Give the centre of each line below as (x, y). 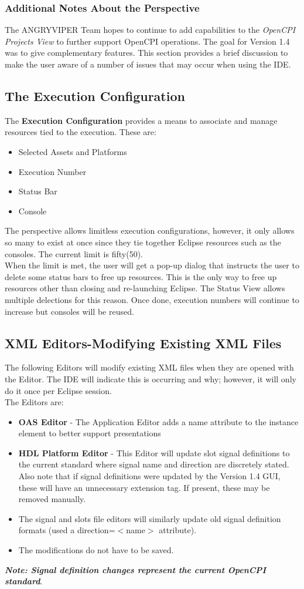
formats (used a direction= (67, 530)
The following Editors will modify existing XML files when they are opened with (149, 367)
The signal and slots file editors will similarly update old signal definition (150, 518)
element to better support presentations (90, 433)
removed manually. (52, 499)
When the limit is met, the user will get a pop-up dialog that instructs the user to (152, 265)
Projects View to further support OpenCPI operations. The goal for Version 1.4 (147, 41)
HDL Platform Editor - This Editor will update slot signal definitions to (154, 452)
